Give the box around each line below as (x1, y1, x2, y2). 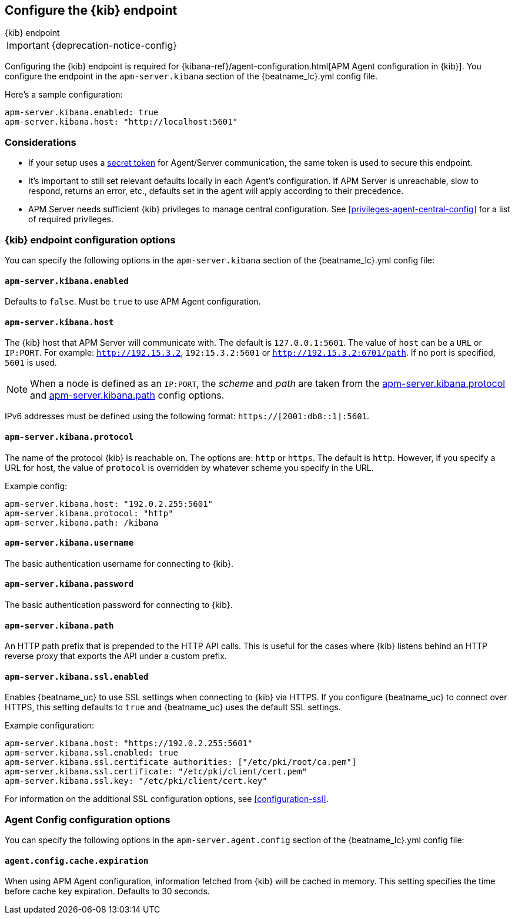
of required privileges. (28, 214, 114, 225)
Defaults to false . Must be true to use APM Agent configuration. (5, 296, 261, 307)
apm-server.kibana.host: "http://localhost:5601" (5, 117, 238, 127)
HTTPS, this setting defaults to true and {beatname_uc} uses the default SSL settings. (5, 702, 341, 713)
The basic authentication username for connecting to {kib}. (5, 558, 233, 569)
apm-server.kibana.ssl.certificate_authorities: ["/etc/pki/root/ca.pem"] (5, 757, 357, 767)
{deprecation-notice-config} (51, 39, 178, 52)
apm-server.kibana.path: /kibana (5, 517, 159, 527)
